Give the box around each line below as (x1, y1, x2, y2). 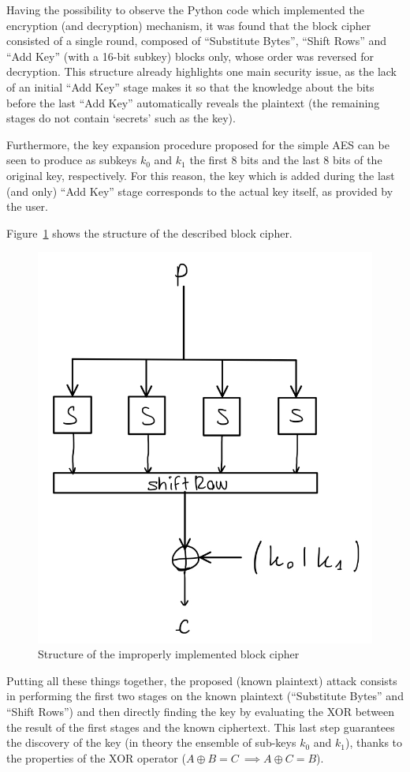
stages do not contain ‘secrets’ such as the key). (6, 110, 236, 126)
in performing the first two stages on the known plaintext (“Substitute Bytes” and (6, 688, 404, 704)
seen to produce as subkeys (6, 152, 137, 168)
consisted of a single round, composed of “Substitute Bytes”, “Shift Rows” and (6, 32, 387, 49)
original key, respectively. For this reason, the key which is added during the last (6, 167, 395, 183)
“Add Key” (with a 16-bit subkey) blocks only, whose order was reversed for (6, 47, 375, 64)
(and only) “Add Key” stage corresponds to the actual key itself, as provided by (6, 182, 393, 199)
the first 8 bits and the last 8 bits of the (189, 152, 382, 168)
